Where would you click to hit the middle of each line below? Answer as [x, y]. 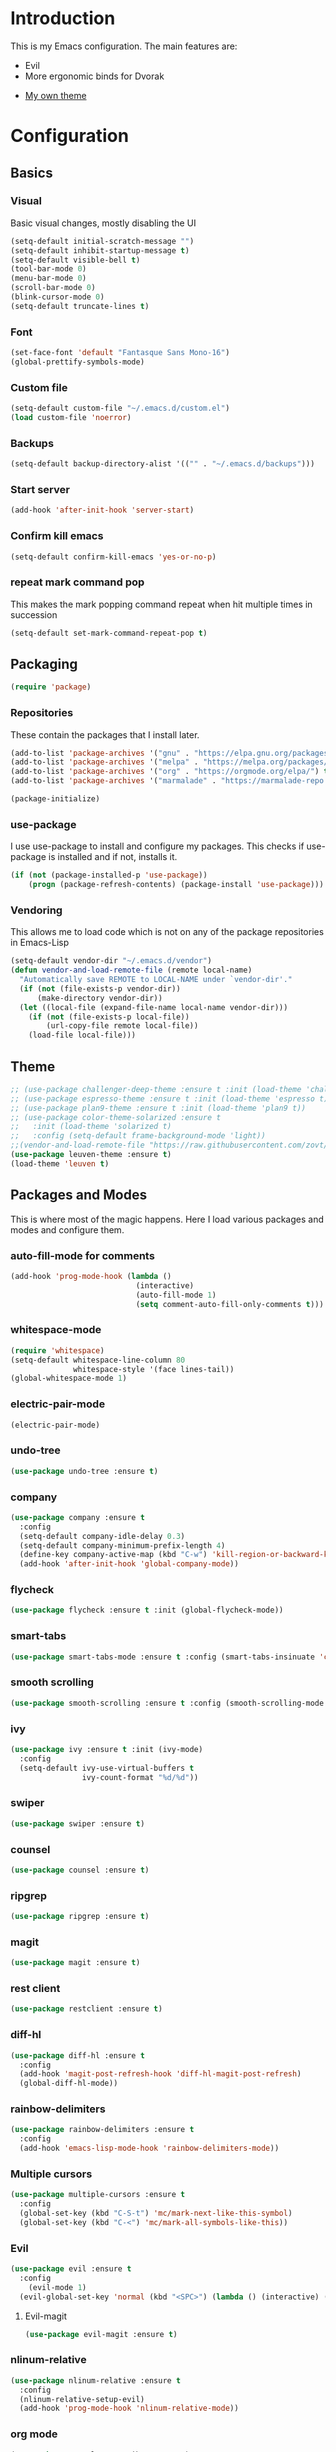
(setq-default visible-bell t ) [75, 260]
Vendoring [36, 910]
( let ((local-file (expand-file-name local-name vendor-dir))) [153, 1007]
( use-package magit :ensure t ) [75, 1963]
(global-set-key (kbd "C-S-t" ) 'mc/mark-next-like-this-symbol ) [156, 2213]
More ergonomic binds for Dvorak [94, 76]
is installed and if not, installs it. [113, 857]
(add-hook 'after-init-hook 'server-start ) [102, 510]
